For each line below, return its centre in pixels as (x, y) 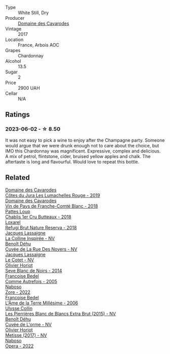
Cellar (11, 93)
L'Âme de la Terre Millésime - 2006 (42, 303)
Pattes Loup (18, 211)
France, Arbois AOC (39, 45)
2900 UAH (29, 88)
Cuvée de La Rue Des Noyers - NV (41, 249)
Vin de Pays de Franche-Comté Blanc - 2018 (52, 206)
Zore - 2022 (18, 292)
